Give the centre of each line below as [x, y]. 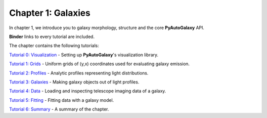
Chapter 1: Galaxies [50, 13]
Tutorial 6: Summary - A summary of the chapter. [59, 109]
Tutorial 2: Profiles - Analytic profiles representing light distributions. [79, 73]
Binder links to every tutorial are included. [52, 37]
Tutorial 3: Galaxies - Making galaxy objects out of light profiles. [74, 82]
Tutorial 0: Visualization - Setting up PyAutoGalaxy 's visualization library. [84, 55]
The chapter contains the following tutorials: [54, 46]
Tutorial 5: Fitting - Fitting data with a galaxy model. [62, 100]
